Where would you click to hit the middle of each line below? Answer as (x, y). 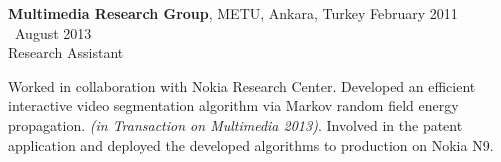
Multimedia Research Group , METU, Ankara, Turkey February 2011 (233, 13)
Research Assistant (66, 52)
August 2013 (53, 32)
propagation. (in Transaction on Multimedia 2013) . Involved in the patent (235, 124)
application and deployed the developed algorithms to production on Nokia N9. (251, 144)
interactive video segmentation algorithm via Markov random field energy (233, 105)
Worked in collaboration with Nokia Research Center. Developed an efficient (242, 85)
